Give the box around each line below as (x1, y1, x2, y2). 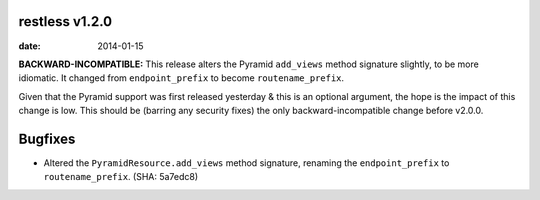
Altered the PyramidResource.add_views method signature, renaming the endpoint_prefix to (43, 156, 450, 169)
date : (18, 40, 41, 52)
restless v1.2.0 (18, 13, 113, 30)
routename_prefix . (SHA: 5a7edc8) (43, 171, 199, 183)
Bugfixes (18, 130, 76, 147)
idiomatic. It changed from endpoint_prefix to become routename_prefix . (18, 72, 345, 84)
